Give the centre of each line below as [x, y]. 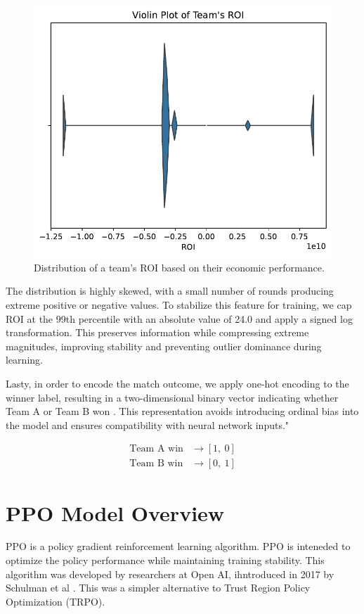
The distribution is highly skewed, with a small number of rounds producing [170, 291]
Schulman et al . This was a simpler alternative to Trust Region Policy [158, 588]
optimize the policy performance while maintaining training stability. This [165, 560]
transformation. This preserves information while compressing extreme [157, 332]
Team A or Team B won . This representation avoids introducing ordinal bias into [182, 411]
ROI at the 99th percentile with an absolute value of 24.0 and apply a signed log [179, 318]
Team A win [156, 449]
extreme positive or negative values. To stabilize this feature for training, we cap [179, 304]
